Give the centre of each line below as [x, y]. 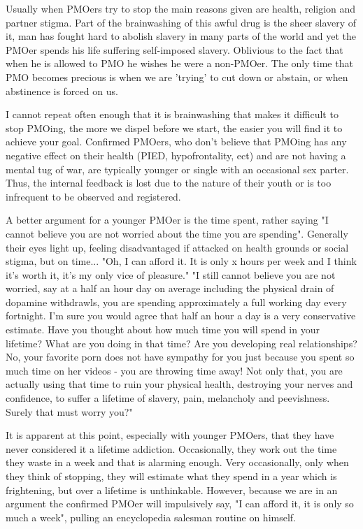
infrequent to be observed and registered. [93, 196]
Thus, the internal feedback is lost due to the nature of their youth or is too [169, 183]
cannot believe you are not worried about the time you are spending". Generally [177, 233]
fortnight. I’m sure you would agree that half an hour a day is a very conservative [181, 316]
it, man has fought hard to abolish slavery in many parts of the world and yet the [181, 36]
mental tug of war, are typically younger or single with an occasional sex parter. [177, 169]
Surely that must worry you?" [69, 411]
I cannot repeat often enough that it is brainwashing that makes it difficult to [172, 114]
